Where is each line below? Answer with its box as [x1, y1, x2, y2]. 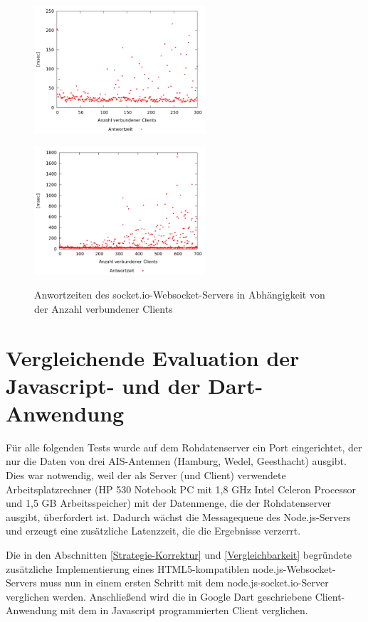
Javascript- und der [6, 370, 201, 400]
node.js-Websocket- [252, 561, 336, 576]
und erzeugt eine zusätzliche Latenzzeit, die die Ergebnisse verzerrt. [6, 523, 301, 538]
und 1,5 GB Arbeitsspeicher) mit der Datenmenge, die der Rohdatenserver [6, 495, 331, 510]
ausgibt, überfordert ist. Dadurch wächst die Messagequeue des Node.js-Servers [6, 509, 351, 524]
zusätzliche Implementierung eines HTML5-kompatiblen [6, 561, 250, 576]
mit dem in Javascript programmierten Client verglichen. [60, 603, 308, 618]
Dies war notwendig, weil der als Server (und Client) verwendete [6, 468, 286, 483]
